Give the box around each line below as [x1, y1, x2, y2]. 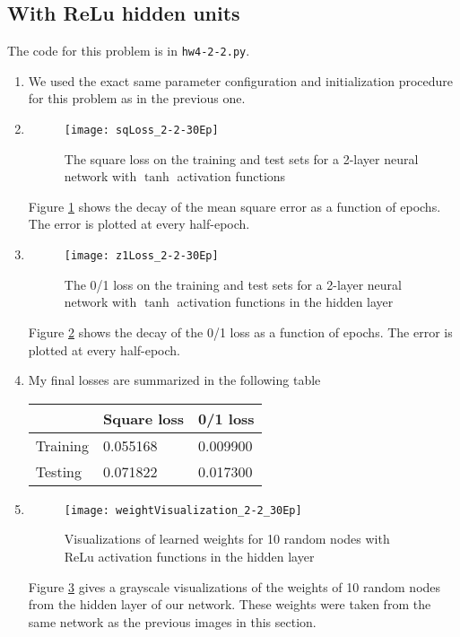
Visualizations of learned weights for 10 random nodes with [64, 529, 390, 548]
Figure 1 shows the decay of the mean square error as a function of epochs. [28, 196, 441, 215]
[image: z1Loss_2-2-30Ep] [64, 249, 219, 263]
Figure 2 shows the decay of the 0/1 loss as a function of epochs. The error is [28, 322, 453, 341]
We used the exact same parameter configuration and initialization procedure [28, 71, 454, 90]
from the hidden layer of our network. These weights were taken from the [28, 595, 431, 614]
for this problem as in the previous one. [28, 89, 246, 108]
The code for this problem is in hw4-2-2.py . [7, 41, 250, 60]
